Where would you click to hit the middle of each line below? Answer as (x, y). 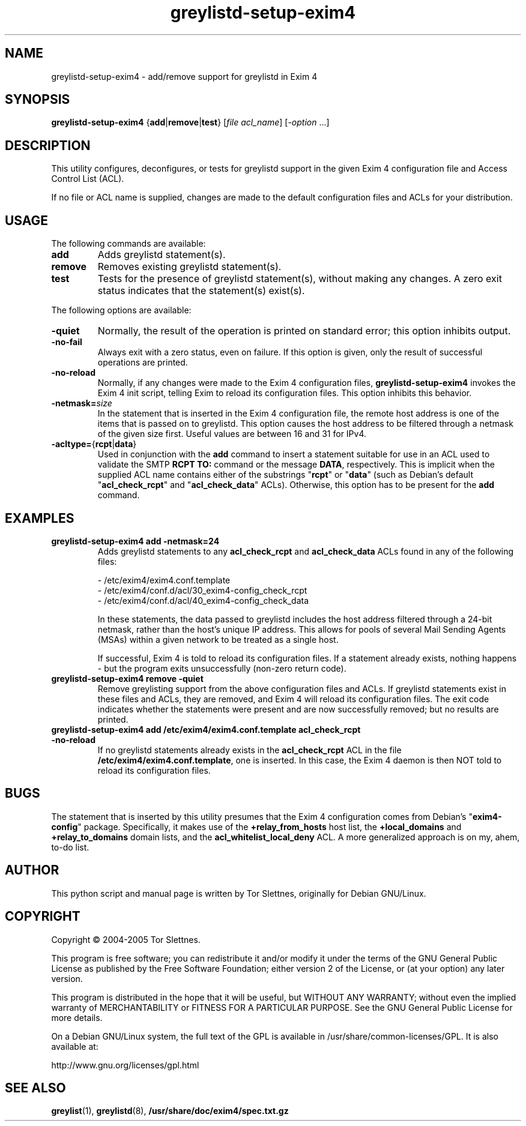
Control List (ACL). (88, 179)
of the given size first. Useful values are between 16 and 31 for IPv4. (232, 434)
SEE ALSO (35, 1088)
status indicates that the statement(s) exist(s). (201, 291)
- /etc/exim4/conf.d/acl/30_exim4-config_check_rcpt (202, 590)
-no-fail (67, 342)
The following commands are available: (128, 244)
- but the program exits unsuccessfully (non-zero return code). (222, 668)
